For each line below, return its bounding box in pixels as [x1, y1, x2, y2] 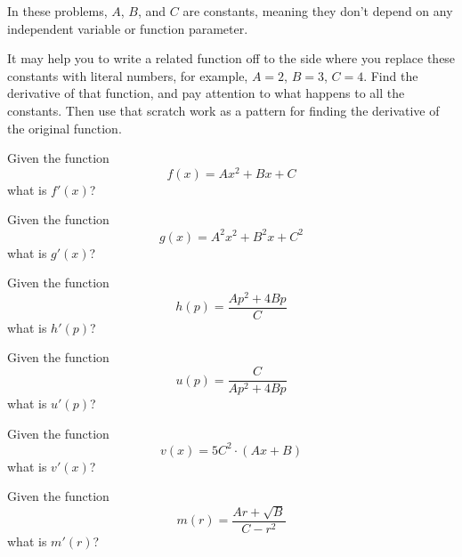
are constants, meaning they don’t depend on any [182, 2, 453, 20]
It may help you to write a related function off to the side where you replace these [7, 49, 456, 68]
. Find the [363, 66, 418, 85]
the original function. [7, 118, 122, 137]
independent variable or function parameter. [7, 19, 248, 37]
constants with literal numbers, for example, [7, 66, 248, 85]
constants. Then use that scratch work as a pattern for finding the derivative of [7, 101, 440, 119]
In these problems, [7, 2, 108, 20]
